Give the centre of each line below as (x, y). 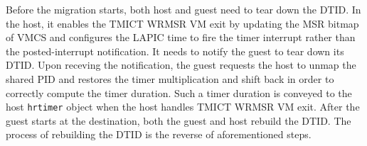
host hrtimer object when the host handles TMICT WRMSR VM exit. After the (183, 107)
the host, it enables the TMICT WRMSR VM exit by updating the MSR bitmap (182, 23)
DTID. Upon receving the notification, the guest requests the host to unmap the (181, 65)
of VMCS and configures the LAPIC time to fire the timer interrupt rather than (181, 37)
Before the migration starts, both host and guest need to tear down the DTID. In (183, 9)
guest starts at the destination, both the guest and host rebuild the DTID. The (179, 120)
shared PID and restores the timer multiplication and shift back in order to (170, 78)
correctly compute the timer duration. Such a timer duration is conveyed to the (179, 92)
